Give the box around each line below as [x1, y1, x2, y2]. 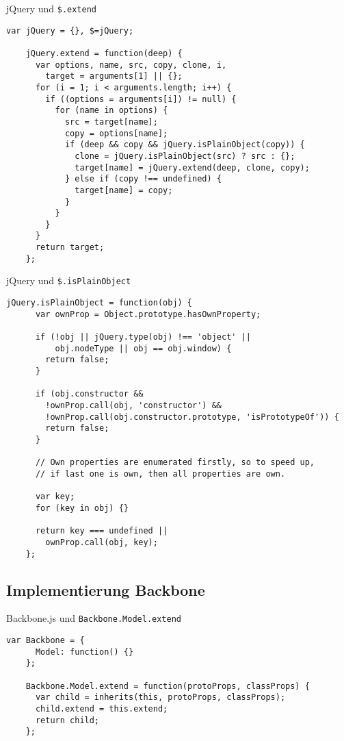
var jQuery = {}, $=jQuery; [6, 25, 134, 36]
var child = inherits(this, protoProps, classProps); [35, 692, 286, 703]
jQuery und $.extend [6, 1, 97, 15]
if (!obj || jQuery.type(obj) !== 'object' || [35, 332, 251, 342]
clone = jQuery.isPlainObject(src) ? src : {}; [75, 151, 295, 161]
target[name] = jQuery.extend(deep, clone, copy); [75, 162, 310, 173]
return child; [35, 715, 100, 725]
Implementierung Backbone [6, 579, 205, 600]
